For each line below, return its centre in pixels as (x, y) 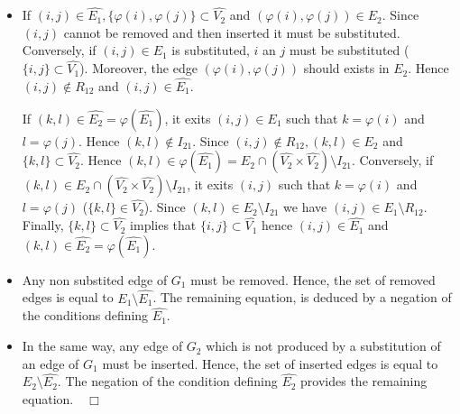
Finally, (43, 225)
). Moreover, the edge (138, 68)
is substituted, (211, 50)
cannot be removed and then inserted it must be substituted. (232, 32)
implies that (163, 225)
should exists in (346, 68)
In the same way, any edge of (102, 346)
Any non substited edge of (95, 279)
